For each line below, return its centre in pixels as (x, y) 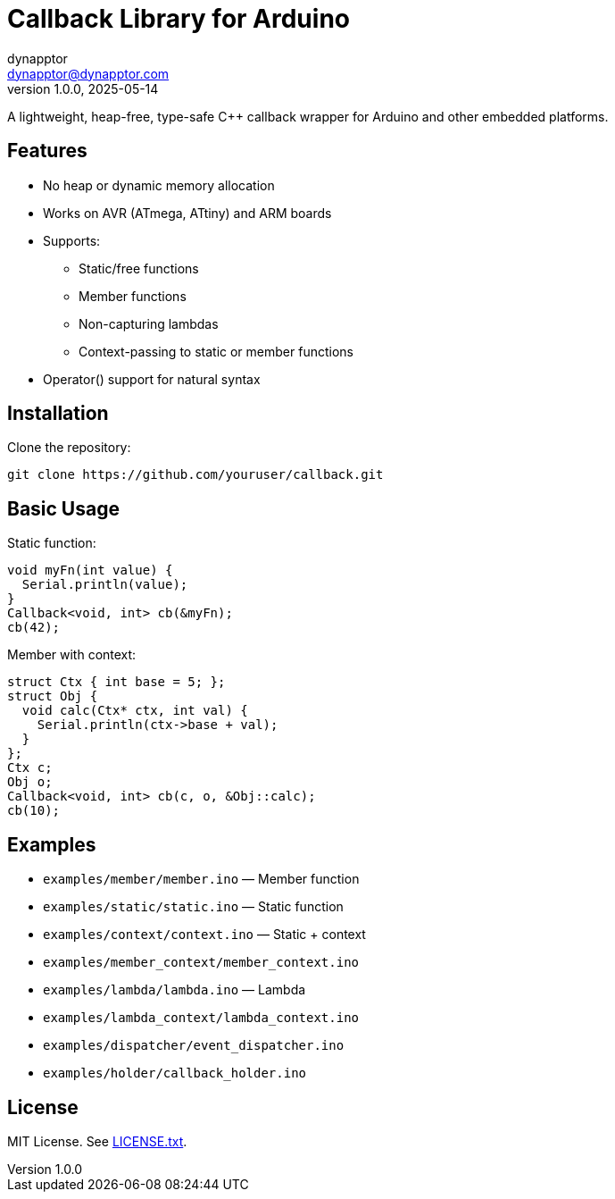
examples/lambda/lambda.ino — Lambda (175, 990)
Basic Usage (63, 508)
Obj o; (30, 782)
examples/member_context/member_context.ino (201, 963)
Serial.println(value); (105, 585)
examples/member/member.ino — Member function (201, 879)
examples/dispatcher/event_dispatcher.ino (194, 1046)
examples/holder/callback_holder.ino (175, 1073)
